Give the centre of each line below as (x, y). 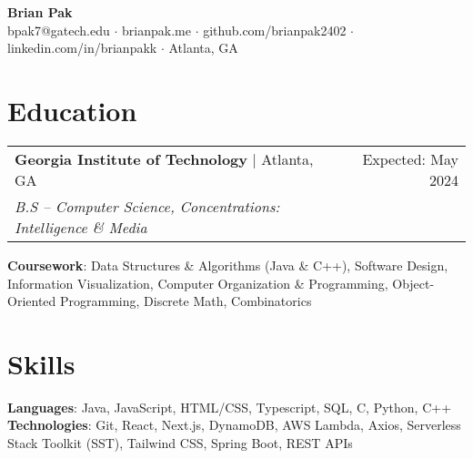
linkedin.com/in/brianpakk (82, 48)
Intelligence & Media (81, 227)
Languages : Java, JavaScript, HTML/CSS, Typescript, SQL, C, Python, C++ (230, 407)
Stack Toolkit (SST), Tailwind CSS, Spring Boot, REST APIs (180, 443)
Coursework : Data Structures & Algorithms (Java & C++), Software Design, (228, 265)
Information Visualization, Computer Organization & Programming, (198, 283)
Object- (413, 283)
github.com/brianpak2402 (275, 30)
